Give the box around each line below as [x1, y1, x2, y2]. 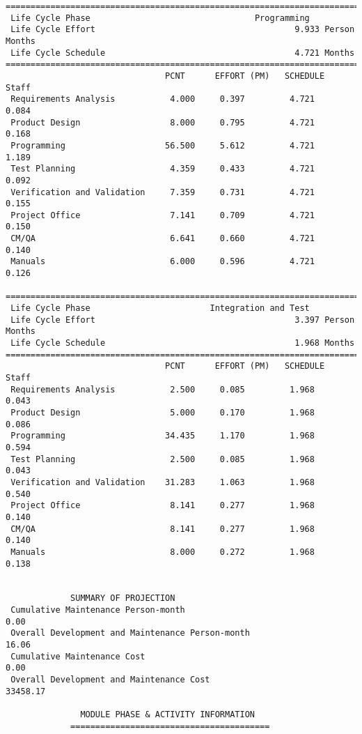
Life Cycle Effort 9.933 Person [10, 24, 355, 35]
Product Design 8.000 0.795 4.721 [10, 117, 315, 128]
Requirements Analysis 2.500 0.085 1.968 [10, 384, 315, 395]
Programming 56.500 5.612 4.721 [10, 140, 315, 151]
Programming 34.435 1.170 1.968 [10, 431, 315, 441]
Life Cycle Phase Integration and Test [10, 303, 310, 314]
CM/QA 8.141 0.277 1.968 [10, 523, 315, 534]
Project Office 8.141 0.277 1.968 [10, 500, 315, 511]
